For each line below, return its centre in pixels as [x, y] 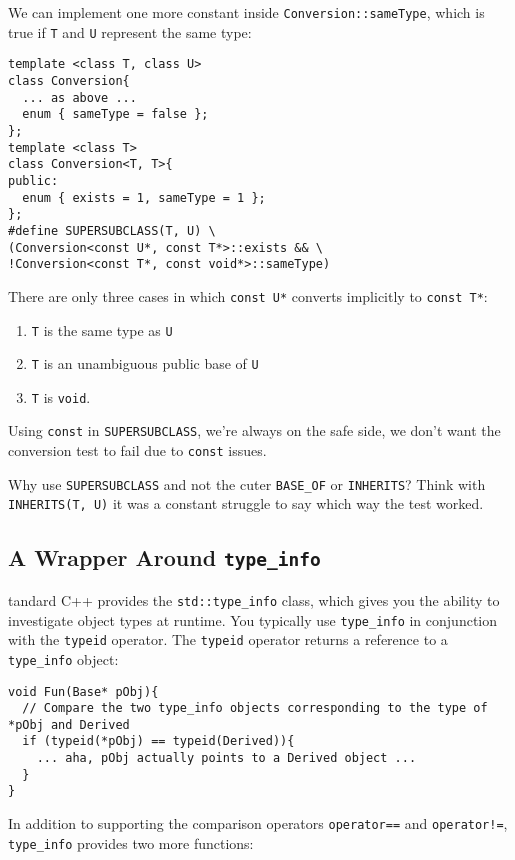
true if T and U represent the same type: [130, 31]
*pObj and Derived [69, 724]
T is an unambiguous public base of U [145, 363]
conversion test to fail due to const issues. [137, 450]
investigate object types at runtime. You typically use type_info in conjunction [253, 619]
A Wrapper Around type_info [164, 557]
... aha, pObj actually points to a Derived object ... [226, 758]
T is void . [61, 396]
